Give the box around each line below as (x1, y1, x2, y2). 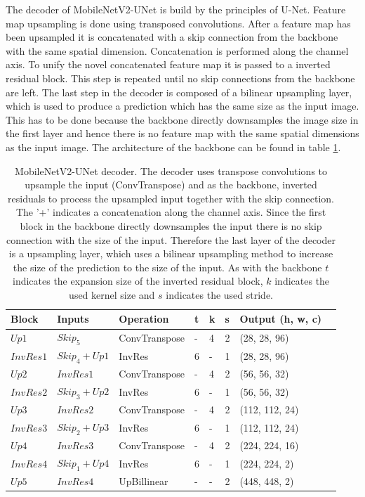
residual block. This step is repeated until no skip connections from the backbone (6, 70, 355, 85)
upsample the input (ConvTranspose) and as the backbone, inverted (25, 177, 317, 192)
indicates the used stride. (166, 287, 273, 302)
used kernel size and (69, 287, 155, 302)
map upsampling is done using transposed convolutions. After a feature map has (6, 15, 351, 30)
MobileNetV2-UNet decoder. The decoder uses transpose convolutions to (15, 163, 328, 178)
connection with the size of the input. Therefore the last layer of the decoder (6, 232, 336, 247)
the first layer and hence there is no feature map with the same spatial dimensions (6, 126, 359, 141)
